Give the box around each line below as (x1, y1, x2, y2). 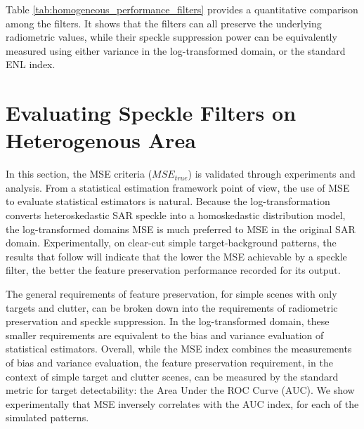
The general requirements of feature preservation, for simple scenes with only (6, 286, 337, 301)
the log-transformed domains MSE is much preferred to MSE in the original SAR (6, 221, 356, 236)
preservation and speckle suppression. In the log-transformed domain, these (6, 314, 330, 329)
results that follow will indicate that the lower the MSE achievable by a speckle (6, 249, 347, 263)
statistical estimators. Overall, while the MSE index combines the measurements (6, 341, 352, 356)
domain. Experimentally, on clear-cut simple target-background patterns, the (6, 235, 337, 250)
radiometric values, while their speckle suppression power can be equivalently (6, 29, 337, 44)
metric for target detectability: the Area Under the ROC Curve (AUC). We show (6, 383, 355, 397)
